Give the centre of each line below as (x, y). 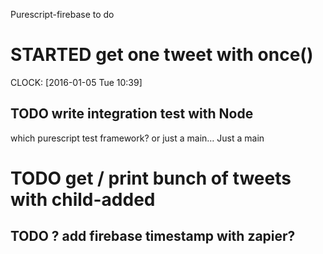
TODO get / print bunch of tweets (151, 178)
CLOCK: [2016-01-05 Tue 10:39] (76, 82)
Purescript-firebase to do (62, 14)
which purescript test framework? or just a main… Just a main (137, 138)
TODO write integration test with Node (132, 114)
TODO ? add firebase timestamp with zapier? (153, 236)
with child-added (83, 199)
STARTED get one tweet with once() (162, 55)
